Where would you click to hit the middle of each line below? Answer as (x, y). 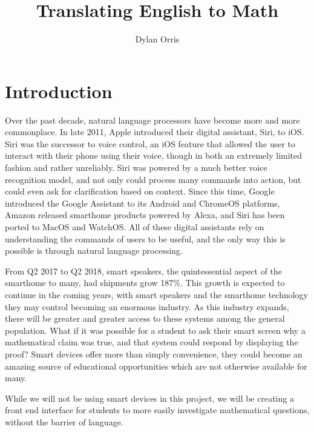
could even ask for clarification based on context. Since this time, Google (140, 191)
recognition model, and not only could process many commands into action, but (153, 179)
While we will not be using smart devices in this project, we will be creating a (149, 398)
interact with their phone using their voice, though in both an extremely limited (154, 155)
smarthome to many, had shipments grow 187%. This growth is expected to (145, 283)
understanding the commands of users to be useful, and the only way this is (145, 238)
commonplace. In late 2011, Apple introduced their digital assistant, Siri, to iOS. (155, 132)
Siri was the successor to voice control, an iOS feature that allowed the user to (150, 143)
